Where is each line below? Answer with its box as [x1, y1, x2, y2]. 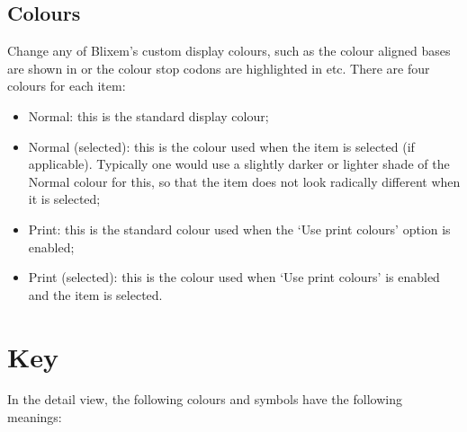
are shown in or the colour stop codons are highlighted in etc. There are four [7, 58, 430, 77]
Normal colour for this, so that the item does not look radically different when [28, 172, 461, 190]
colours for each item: [7, 76, 126, 95]
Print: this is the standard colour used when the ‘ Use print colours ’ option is [28, 219, 451, 238]
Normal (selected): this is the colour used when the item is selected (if [28, 137, 415, 155]
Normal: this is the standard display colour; [28, 106, 269, 125]
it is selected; [28, 190, 101, 208]
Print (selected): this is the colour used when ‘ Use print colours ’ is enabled [28, 268, 440, 287]
